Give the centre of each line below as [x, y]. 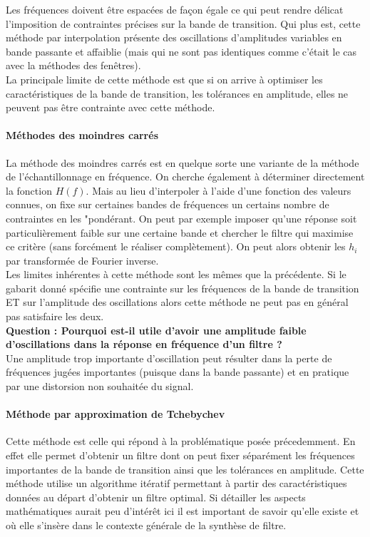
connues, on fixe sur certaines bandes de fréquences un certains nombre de [168, 204]
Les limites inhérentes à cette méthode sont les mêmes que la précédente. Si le [176, 274]
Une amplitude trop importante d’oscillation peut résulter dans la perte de [169, 358]
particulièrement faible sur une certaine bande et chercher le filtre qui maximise [180, 232]
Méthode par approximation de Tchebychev [115, 414]
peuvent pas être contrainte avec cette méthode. [111, 107]
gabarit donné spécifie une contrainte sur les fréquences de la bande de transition [183, 288]
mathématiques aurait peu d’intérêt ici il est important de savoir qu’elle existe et [183, 511]
